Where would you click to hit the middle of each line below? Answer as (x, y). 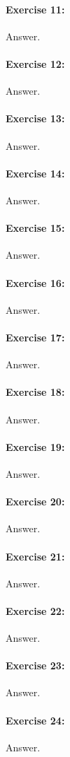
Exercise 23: (35, 665)
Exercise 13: (35, 118)
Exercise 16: (35, 282)
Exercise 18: (35, 392)
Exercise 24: (35, 720)
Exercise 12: (35, 63)
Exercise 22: (35, 610)
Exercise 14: (35, 173)
